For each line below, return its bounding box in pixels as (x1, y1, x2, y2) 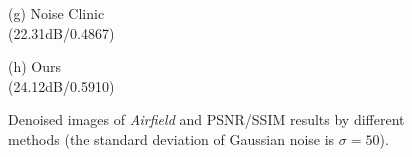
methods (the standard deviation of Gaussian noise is (8, 128, 335, 149)
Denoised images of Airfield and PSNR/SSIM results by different (8, 109, 405, 130)
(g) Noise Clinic (8, 3, 105, 23)
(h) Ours (8, 56, 62, 77)
